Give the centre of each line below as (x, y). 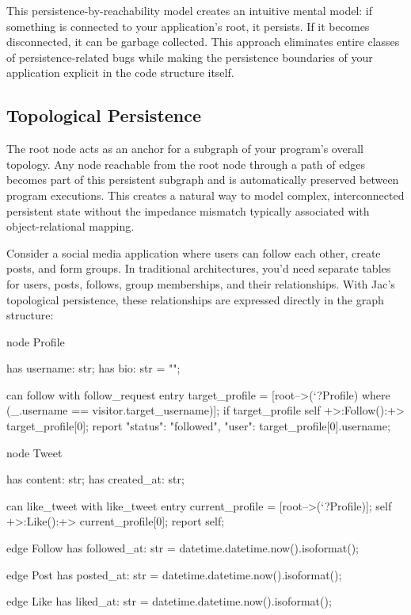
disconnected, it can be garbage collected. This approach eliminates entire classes (203, 42)
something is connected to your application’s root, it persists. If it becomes (188, 26)
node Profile (36, 341)
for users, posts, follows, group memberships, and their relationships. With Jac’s (201, 283)
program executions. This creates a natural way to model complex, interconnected (205, 195)
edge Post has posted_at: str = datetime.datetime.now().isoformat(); (174, 574)
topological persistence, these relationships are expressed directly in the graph (195, 299)
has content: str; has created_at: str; (95, 479)
